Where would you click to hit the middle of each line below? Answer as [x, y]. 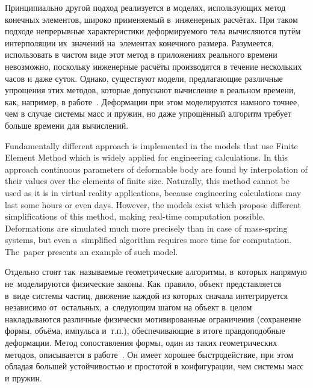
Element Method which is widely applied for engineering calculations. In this [146, 157]
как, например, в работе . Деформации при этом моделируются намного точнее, [152, 101]
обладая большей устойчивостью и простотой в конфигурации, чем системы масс [154, 366]
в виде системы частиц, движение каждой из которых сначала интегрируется [147, 295]
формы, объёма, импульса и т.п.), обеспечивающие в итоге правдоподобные [145, 331]
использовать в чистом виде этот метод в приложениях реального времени [141, 54]
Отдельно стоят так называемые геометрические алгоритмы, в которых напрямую [156, 272]
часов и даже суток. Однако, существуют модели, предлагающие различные [144, 78]
